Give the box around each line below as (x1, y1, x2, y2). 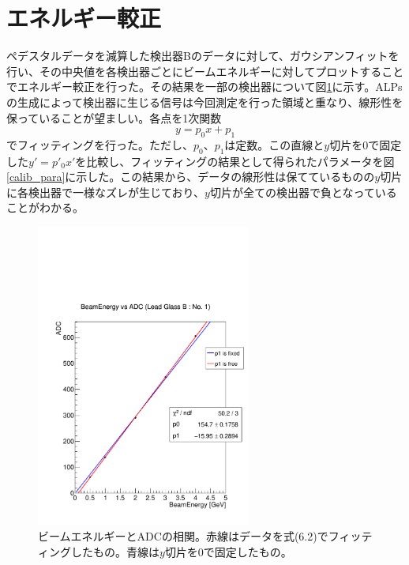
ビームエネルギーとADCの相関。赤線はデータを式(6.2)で (38, 527, 328, 544)
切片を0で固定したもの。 (164, 543, 292, 559)
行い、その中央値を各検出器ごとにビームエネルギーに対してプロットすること (6, 62, 404, 79)
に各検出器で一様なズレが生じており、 (6, 183, 205, 200)
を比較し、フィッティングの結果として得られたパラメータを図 (75, 153, 395, 169)
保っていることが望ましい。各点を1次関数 (6, 109, 222, 126)
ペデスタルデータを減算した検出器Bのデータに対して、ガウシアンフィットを (6, 47, 400, 64)
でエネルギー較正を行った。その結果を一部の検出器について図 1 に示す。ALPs (6, 78, 403, 95)
